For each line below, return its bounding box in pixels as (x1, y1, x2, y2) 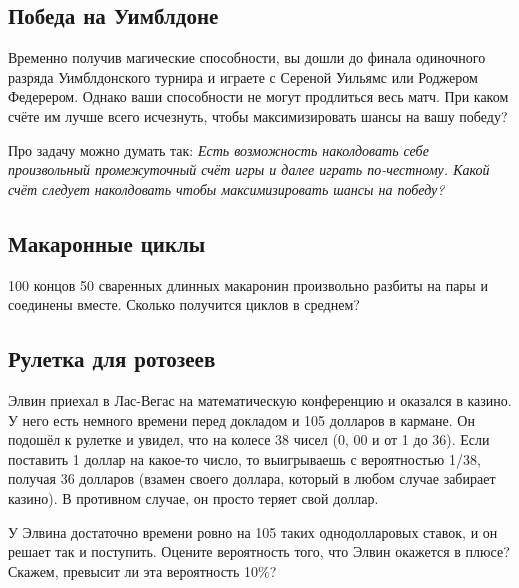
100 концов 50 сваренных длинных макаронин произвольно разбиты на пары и (8, 274, 488, 295)
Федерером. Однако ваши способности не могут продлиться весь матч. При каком (8, 86, 509, 107)
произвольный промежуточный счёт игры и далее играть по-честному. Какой (8, 159, 490, 180)
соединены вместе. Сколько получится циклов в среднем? (8, 294, 360, 315)
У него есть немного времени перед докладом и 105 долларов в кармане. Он (8, 409, 475, 430)
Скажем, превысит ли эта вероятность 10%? (8, 560, 277, 581)
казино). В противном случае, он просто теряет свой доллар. (8, 487, 379, 508)
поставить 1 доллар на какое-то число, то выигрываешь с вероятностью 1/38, (8, 448, 481, 469)
